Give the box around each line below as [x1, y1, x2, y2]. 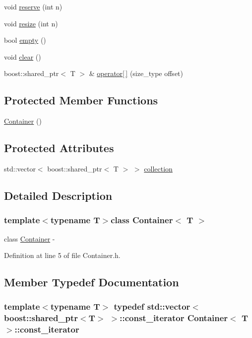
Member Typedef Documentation [4, 274, 179, 290]
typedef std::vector [114, 300, 190, 313]
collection [144, 163, 173, 173]
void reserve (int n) [4, 1, 63, 11]
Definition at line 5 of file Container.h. [4, 250, 121, 260]
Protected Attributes [4, 140, 114, 156]
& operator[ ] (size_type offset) [89, 68, 183, 79]
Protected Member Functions [4, 92, 158, 108]
